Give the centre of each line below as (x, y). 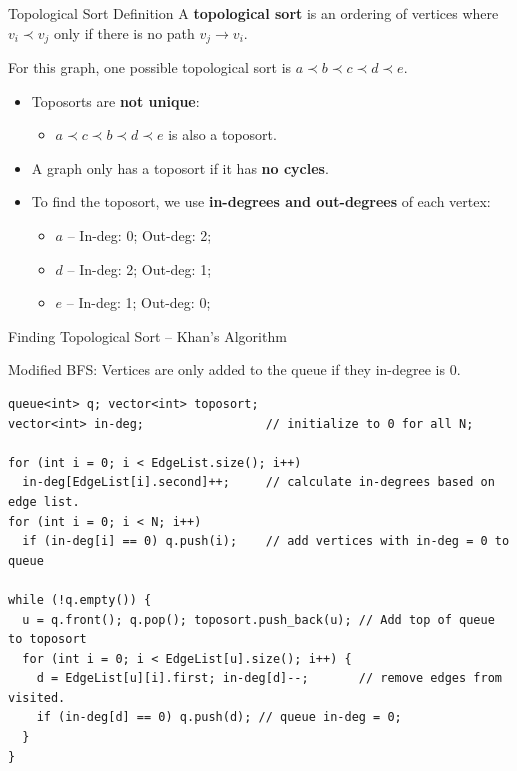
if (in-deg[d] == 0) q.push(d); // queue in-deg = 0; (219, 717)
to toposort (47, 639)
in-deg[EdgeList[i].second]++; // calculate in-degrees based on (258, 482)
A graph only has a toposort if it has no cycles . (180, 167)
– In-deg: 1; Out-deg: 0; (138, 302)
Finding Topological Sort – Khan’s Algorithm (147, 335)
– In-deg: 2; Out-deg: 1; (139, 268)
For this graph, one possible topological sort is (150, 67)
